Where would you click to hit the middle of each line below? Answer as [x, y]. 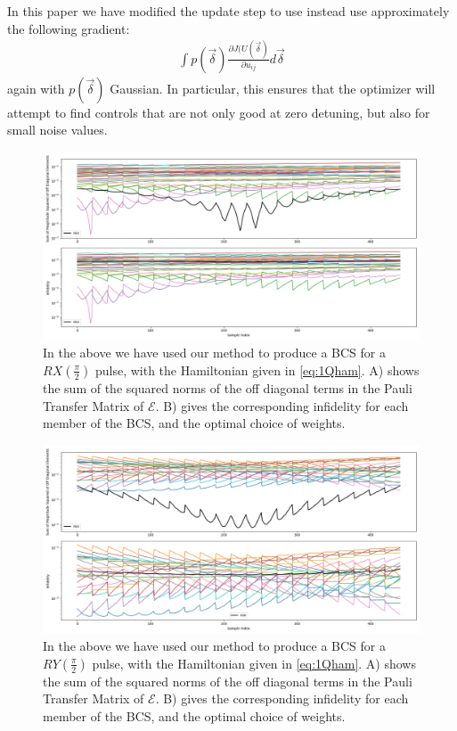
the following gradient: [69, 28]
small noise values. [57, 130]
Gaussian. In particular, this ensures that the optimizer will [273, 88]
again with [36, 88]
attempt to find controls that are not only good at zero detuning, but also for [219, 112]
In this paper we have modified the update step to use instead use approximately [228, 11]
